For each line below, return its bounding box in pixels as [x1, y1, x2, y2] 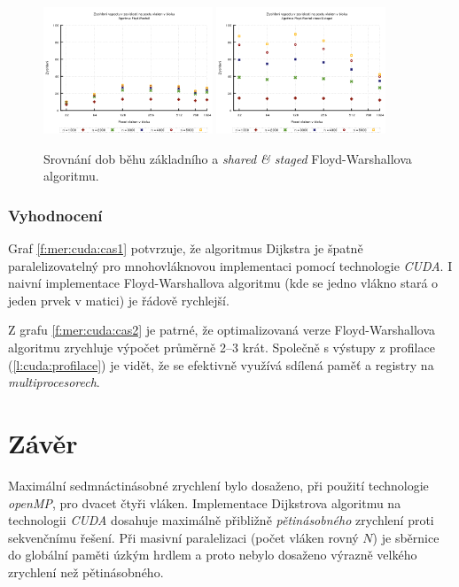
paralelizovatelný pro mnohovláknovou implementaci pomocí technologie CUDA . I [8, 256, 453, 274]
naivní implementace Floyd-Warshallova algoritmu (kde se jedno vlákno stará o [8, 274, 439, 292]
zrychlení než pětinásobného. [8, 562, 164, 581]
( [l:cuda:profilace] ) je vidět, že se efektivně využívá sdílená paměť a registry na [8, 355, 434, 374]
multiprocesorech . [8, 373, 100, 391]
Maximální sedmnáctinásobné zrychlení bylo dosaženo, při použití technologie [8, 475, 429, 494]
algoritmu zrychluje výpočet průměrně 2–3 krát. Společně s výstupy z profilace [8, 338, 435, 357]
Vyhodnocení [8, 204, 103, 226]
